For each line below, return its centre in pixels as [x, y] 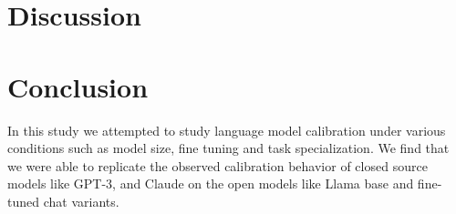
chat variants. [81, 201]
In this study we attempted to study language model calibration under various [227, 130]
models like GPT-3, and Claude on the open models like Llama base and [211, 183]
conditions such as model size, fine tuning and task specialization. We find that [228, 148]
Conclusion [78, 86]
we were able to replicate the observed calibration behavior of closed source [218, 165]
